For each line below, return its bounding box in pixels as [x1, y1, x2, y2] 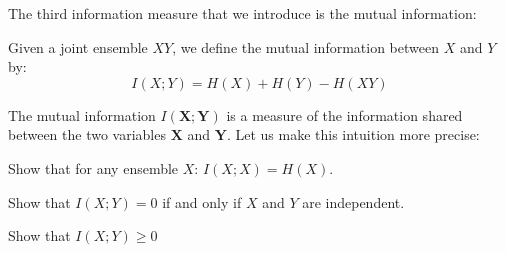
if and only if [162, 191, 242, 212]
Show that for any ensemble [8, 157, 179, 178]
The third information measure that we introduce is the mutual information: [8, 3, 477, 23]
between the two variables [8, 124, 166, 145]
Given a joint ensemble [8, 36, 148, 57]
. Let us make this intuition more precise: [226, 124, 480, 145]
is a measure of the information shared [226, 104, 463, 125]
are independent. [302, 191, 405, 212]
